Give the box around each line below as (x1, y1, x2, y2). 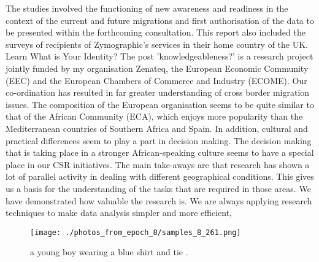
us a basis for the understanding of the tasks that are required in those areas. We (6, 182, 311, 195)
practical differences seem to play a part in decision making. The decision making (6, 134, 312, 147)
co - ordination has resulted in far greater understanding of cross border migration (6, 86, 310, 99)
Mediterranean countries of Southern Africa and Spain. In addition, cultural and (6, 121, 308, 134)
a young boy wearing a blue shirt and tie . (30, 245, 188, 258)
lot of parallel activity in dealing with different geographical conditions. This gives (6, 170, 314, 183)
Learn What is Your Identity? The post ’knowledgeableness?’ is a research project (6, 50, 313, 63)
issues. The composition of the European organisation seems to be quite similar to (6, 98, 314, 110)
